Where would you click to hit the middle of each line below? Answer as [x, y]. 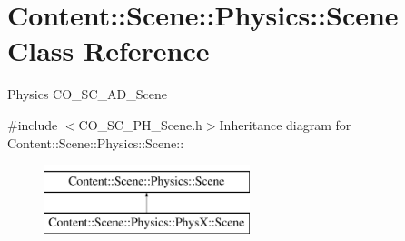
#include [33, 124]
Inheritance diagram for [285, 124]
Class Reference [109, 50]
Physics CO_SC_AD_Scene [87, 94]
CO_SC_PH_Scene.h [140, 124]
